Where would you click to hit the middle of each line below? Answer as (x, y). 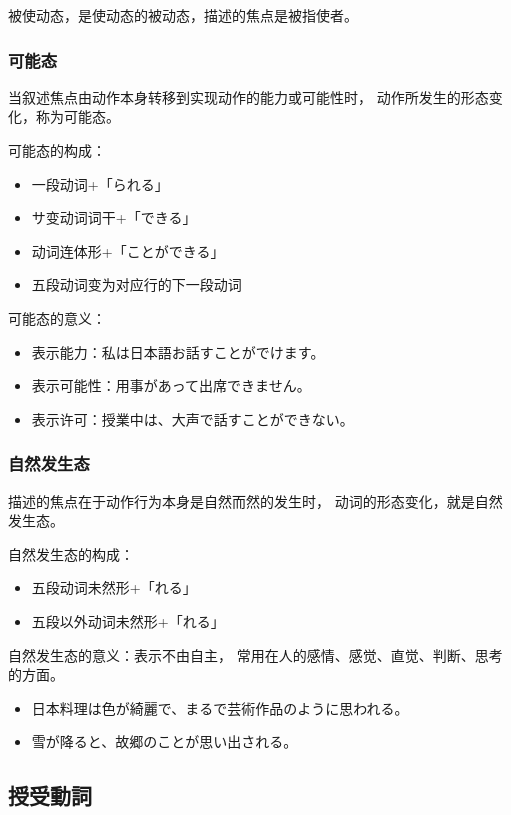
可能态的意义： (57, 317)
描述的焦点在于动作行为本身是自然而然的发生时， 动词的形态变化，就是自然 (255, 500)
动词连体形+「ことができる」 (128, 250)
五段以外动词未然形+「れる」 (128, 620)
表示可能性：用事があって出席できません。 (171, 385)
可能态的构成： (57, 150)
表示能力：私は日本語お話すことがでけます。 (178, 351)
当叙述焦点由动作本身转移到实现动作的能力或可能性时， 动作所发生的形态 (248, 96)
